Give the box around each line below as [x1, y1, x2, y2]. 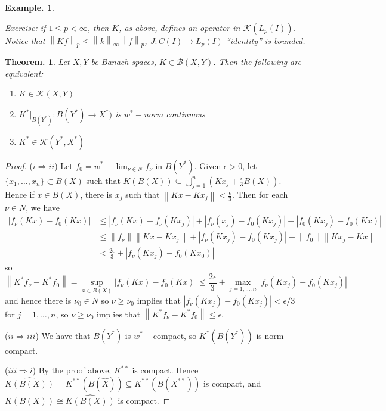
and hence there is [5, 294, 72, 306]
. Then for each [231, 188, 288, 201]
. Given [194, 159, 221, 172]
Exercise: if [5, 21, 46, 33]
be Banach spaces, [91, 55, 156, 68]
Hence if [5, 188, 35, 201]
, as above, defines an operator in [119, 21, 240, 33]
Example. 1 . [5, 1, 54, 13]
